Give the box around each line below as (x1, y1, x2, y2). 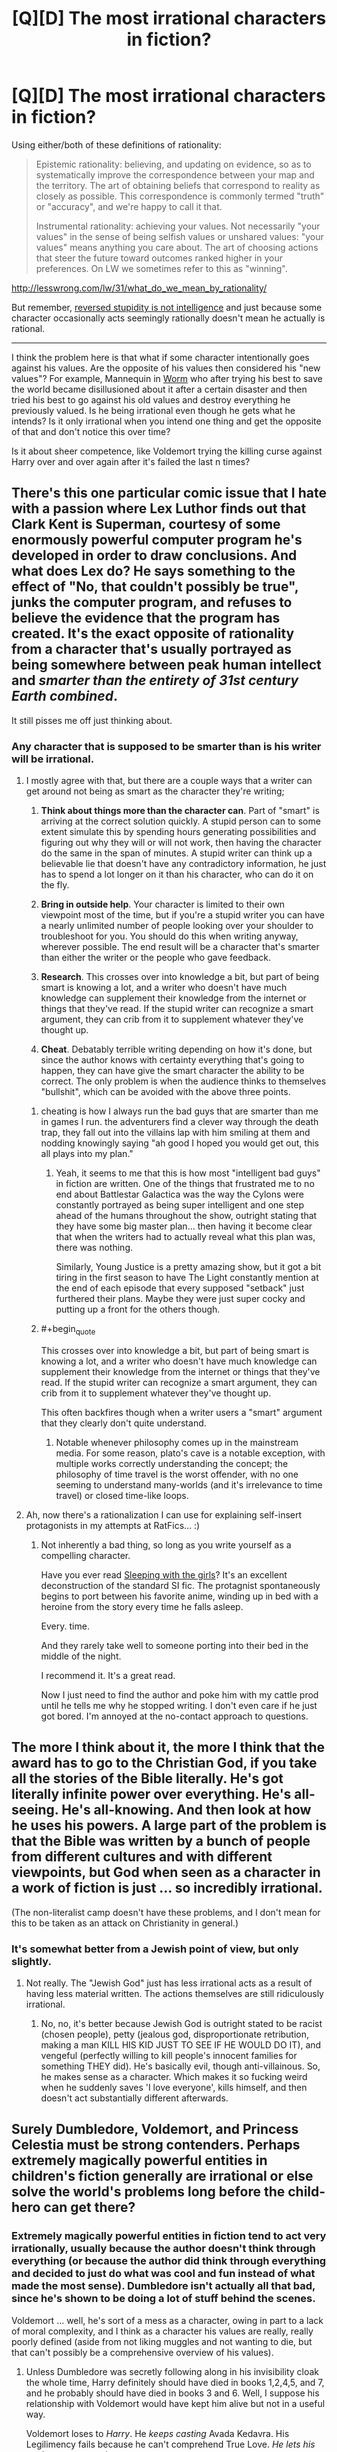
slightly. (11, 1954, 52, 1968)
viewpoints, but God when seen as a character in (11, 1864, 321, 1881)
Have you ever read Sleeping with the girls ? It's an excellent (40, 1568, 288, 1581)
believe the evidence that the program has (11, 610, 281, 627)
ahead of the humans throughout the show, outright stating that (55, 1210, 318, 1222)
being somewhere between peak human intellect (11, 657, 322, 674)
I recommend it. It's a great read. (40, 1669, 176, 1681)
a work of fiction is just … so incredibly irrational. (11, 1880, 323, 1897)
